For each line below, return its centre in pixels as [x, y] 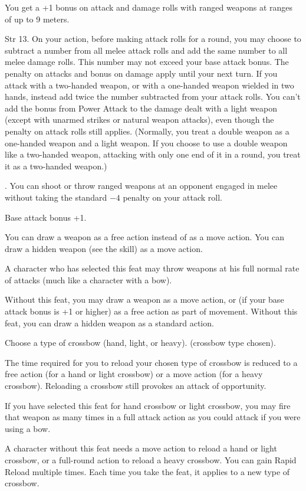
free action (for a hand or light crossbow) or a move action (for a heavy [134, 374]
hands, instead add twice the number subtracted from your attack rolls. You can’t [153, 96]
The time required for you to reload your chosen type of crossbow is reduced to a [151, 362]
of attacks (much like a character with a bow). [88, 279]
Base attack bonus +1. [46, 217]
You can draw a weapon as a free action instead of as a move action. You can [144, 237]
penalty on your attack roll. [172, 197]
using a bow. [28, 428]
